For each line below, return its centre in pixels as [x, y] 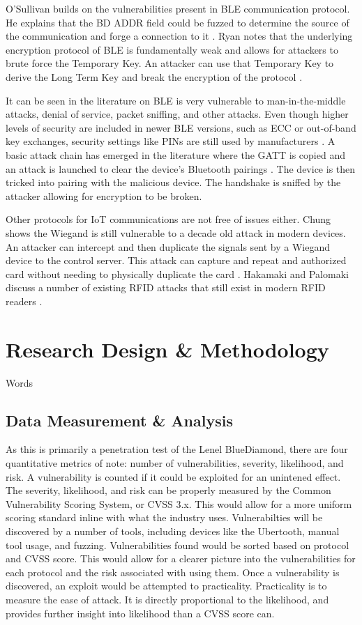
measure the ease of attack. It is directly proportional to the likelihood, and [167, 599]
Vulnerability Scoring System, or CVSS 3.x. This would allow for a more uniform [179, 503]
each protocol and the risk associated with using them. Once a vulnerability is [173, 572]
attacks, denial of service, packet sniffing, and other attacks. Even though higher [177, 114]
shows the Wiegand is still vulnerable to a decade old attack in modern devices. [176, 232]
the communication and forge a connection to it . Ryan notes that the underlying [179, 36]
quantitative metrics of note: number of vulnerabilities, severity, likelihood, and [175, 462]
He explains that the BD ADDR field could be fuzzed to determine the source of [178, 22]
